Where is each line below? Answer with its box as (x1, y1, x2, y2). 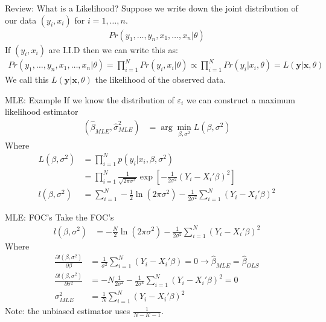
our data (5, 13, 37, 26)
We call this (5, 73, 49, 86)
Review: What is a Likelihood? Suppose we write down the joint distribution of (5, 2, 298, 14)
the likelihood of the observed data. (95, 73, 226, 86)
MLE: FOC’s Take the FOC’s (5, 211, 114, 224)
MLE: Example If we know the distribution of (5, 93, 174, 106)
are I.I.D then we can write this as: (48, 43, 178, 56)
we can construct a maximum (186, 93, 295, 106)
